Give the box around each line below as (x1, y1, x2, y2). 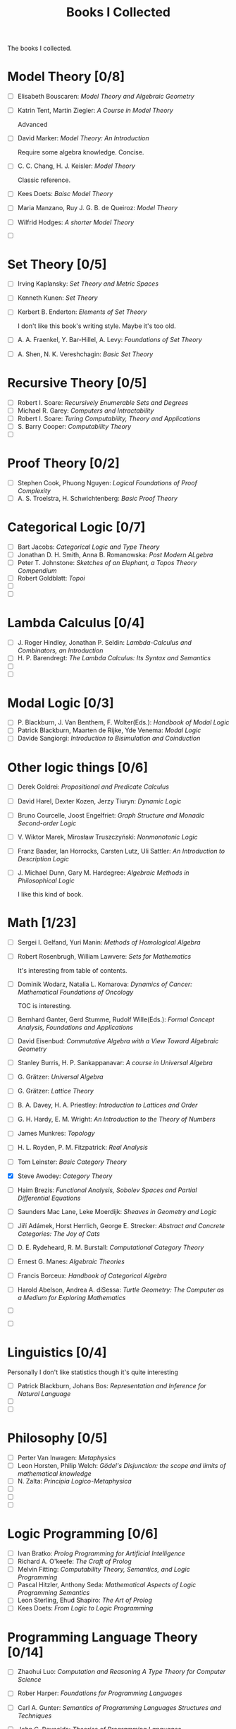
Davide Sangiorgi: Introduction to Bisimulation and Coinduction (17, 734, 201, 743)
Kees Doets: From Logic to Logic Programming (17, 1604, 154, 1613)
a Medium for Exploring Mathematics (17, 1294, 126, 1302)
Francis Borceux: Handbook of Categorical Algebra (17, 1271, 167, 1280)
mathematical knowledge (17, 1469, 92, 1478)
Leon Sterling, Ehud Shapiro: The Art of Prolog (17, 1596, 153, 1605)
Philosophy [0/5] (7, 1430, 108, 1446)
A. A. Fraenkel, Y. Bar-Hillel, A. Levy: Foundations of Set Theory (17, 336, 202, 344)
